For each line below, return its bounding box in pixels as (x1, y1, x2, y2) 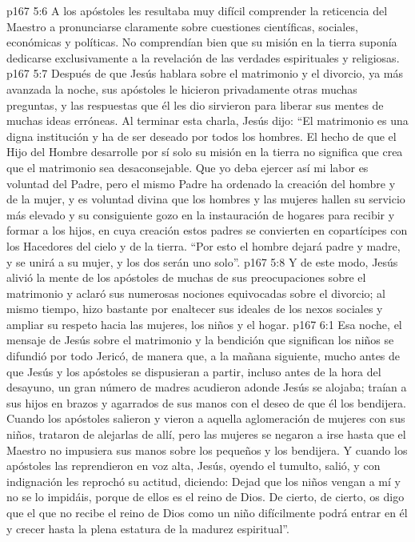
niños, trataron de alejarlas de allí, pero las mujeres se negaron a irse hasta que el (6, 426, 406, 443)
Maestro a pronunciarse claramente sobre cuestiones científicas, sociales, (6, 18, 358, 34)
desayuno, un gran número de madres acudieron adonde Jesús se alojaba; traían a (6, 379, 407, 395)
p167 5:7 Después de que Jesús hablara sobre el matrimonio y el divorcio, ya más (6, 65, 404, 82)
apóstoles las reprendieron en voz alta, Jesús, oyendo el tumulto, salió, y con (6, 457, 381, 474)
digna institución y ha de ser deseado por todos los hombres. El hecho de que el (6, 127, 397, 144)
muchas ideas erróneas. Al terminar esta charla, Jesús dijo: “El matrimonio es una (6, 112, 409, 129)
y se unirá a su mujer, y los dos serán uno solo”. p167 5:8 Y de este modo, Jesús (6, 253, 398, 270)
